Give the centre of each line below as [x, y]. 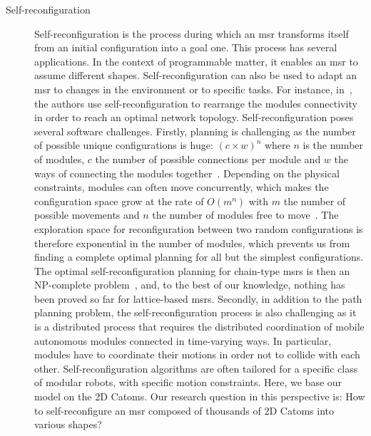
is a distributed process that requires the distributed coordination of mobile [199, 327]
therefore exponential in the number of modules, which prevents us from [192, 243]
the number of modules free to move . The [245, 215]
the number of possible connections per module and [208, 159]
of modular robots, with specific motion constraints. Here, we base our [188, 382]
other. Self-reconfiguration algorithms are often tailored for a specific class [196, 368]
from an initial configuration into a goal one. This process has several [186, 47]
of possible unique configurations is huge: [124, 145]
